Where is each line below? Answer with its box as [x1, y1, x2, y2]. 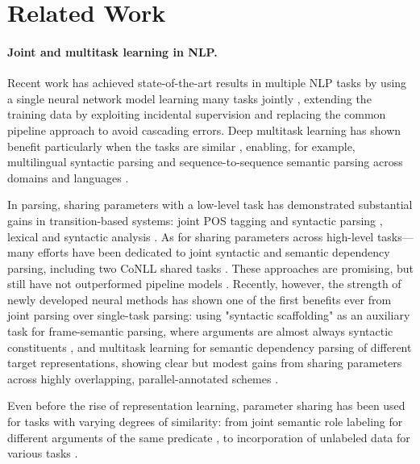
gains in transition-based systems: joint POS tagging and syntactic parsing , [7, 211, 383, 228]
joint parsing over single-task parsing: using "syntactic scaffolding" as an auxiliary [7, 307, 410, 324]
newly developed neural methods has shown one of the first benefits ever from [7, 291, 392, 307]
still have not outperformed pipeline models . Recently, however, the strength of [7, 275, 401, 292]
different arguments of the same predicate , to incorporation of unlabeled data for [7, 428, 410, 445]
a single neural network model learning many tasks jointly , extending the [7, 90, 372, 107]
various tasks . [7, 445, 78, 462]
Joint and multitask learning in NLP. [7, 43, 218, 60]
